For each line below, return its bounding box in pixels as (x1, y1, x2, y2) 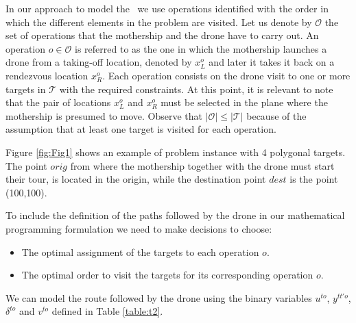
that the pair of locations (5, 95, 111, 109)
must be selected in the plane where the (161, 95, 328, 109)
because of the (246, 108, 307, 122)
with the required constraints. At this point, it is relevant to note (59, 81, 333, 96)
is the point (289, 172, 338, 186)
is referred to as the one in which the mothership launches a (75, 41, 327, 55)
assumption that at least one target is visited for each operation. (5, 122, 276, 136)
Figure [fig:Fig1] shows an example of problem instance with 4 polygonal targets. (5, 144, 346, 159)
